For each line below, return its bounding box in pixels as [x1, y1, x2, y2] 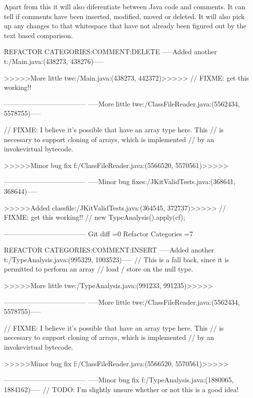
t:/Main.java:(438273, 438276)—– [4, 56, 104, 66]
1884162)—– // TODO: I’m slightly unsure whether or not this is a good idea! [4, 384, 239, 394]
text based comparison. [4, 30, 73, 40]
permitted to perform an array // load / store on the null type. [4, 264, 194, 274]
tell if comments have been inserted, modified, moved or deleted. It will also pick [4, 11, 245, 21]
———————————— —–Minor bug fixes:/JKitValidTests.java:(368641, [4, 176, 235, 187]
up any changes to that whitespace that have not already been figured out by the [4, 21, 247, 31]
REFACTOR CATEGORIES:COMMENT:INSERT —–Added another [4, 245, 214, 255]
